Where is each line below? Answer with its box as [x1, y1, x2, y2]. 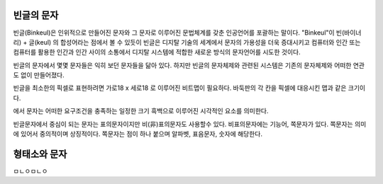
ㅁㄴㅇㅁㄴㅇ [13, 166, 48, 175]
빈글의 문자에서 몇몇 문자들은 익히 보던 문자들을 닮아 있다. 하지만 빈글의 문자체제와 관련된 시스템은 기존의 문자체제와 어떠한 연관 [13, 61, 365, 69]
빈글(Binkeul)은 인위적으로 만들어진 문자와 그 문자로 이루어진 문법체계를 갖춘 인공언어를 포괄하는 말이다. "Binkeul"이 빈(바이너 [13, 28, 362, 37]
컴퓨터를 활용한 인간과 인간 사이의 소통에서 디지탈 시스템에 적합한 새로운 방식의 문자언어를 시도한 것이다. [13, 48, 301, 57]
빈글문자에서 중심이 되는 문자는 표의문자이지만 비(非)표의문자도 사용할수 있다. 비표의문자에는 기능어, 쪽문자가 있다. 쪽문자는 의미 [13, 120, 367, 128]
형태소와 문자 [13, 148, 67, 160]
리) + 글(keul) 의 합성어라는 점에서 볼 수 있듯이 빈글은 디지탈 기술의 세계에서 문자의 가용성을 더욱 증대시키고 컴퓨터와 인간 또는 [13, 38, 361, 46]
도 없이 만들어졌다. [13, 71, 65, 79]
